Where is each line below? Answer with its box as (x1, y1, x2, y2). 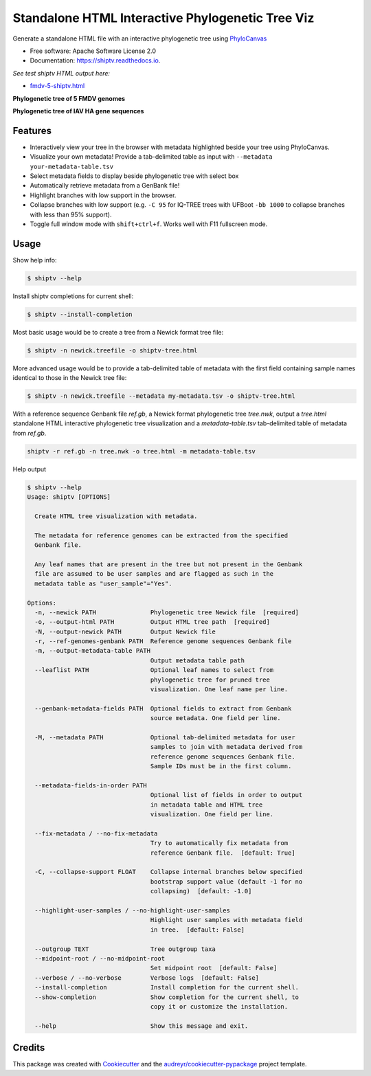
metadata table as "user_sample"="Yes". (34, 579, 172, 587)
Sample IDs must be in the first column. (150, 763, 292, 770)
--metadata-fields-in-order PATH (34, 781, 147, 789)
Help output (12, 464, 47, 473)
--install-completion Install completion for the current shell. (34, 983, 299, 991)
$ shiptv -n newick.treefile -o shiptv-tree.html (27, 346, 198, 354)
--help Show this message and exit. (34, 1022, 249, 1030)
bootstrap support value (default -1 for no (150, 877, 303, 886)
